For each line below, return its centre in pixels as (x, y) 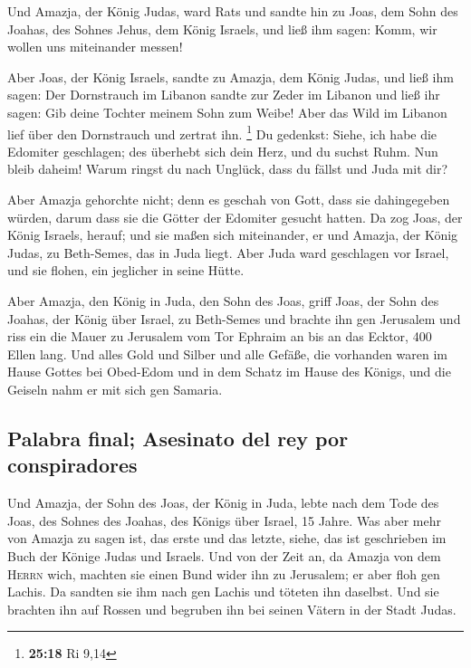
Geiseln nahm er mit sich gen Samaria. (115, 389)
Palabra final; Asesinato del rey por (178, 438)
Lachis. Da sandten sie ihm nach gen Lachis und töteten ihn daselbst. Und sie (223, 592)
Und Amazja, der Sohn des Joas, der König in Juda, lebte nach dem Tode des (223, 503)
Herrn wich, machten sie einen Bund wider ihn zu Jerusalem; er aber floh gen (224, 573)
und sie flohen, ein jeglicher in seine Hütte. (126, 270)
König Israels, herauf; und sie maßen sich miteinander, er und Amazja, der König (233, 235)
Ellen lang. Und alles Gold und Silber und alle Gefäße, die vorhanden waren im (227, 353)
